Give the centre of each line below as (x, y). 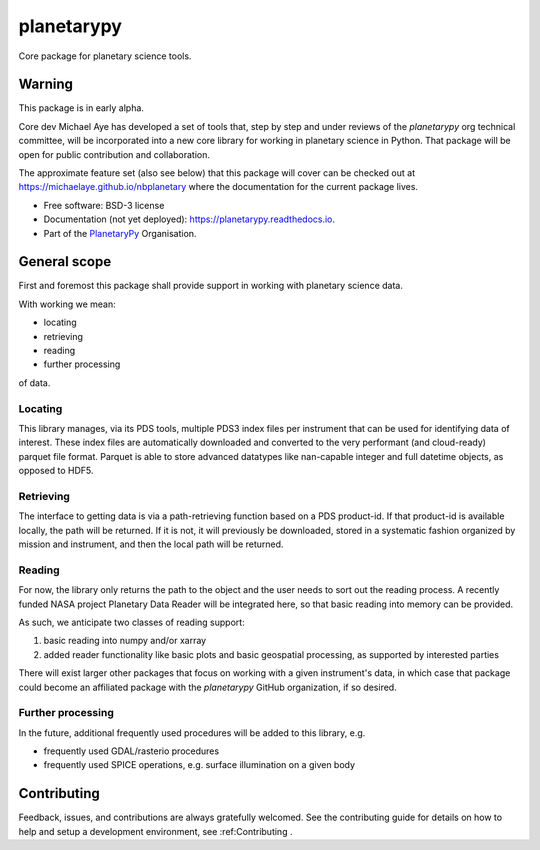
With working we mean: (67, 304)
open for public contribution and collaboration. (114, 154)
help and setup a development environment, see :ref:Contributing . (155, 831)
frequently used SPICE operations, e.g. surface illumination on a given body (199, 765)
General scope (65, 261)
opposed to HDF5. (56, 471)
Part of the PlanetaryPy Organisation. (120, 233)
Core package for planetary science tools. (105, 56)
